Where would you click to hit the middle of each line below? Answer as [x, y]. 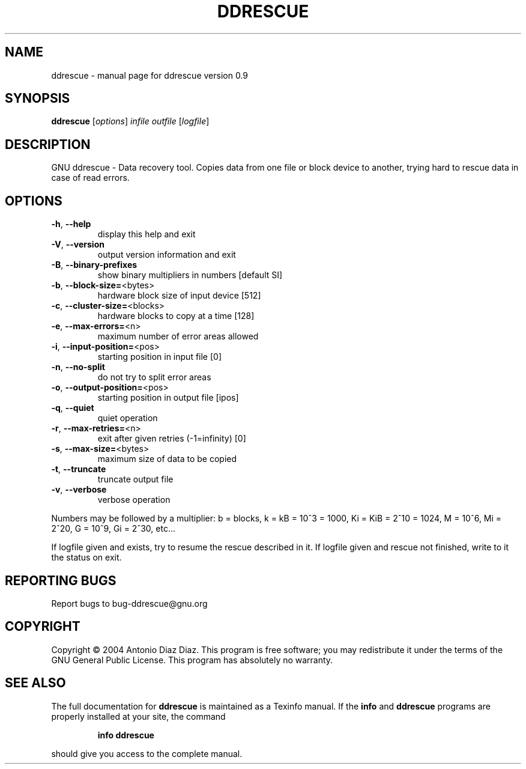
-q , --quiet [73, 408]
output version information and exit [167, 255]
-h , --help [71, 224]
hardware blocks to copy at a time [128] [176, 316]
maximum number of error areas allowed [178, 336]
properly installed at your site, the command [138, 716]
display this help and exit [147, 234]
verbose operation [134, 500]
